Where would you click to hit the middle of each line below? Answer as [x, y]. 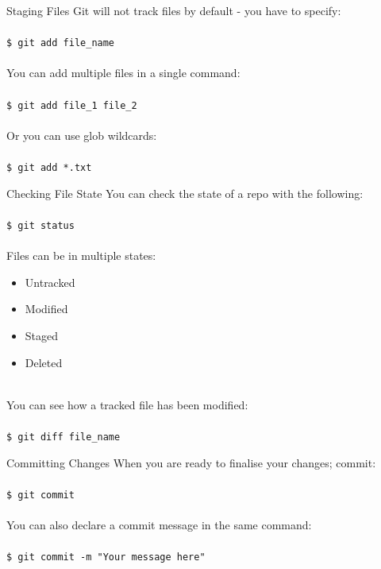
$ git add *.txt [49, 168]
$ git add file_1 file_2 [72, 105]
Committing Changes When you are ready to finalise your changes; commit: [191, 462]
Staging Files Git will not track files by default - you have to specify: [174, 10]
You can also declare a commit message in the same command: [159, 524]
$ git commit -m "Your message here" [106, 557]
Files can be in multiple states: [81, 255]
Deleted [44, 362]
